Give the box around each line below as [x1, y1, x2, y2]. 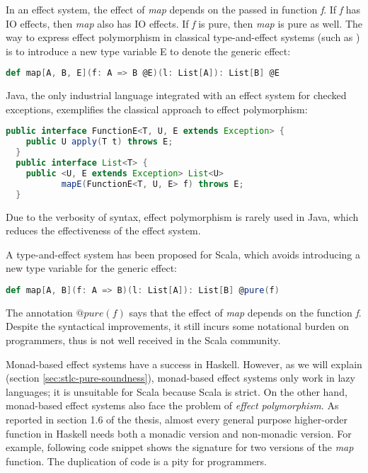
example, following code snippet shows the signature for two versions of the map [6, 440, 354, 455]
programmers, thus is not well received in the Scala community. [6, 333, 281, 347]
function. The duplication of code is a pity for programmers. [6, 453, 268, 468]
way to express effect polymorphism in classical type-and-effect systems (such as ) [6, 30, 360, 45]
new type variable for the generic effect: [6, 261, 177, 275]
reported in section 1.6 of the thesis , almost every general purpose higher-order [6, 411, 347, 426]
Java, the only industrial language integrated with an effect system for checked [6, 88, 347, 103]
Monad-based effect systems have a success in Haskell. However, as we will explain [6, 356, 362, 371]
